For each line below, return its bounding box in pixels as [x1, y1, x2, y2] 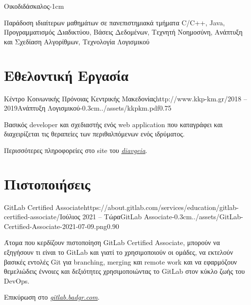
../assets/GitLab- [192, 211, 243, 222]
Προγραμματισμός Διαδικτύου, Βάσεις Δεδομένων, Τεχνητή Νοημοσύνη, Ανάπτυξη [4, 27, 243, 37]
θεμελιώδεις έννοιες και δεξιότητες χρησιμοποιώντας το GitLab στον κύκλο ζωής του [4, 266, 245, 276]
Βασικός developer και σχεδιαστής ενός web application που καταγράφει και [4, 119, 223, 129]
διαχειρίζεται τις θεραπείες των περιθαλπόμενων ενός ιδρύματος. [4, 129, 185, 139]
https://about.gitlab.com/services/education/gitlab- [83, 202, 239, 212]
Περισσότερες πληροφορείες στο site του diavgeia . [4, 145, 147, 155]
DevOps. [4, 275, 30, 286]
